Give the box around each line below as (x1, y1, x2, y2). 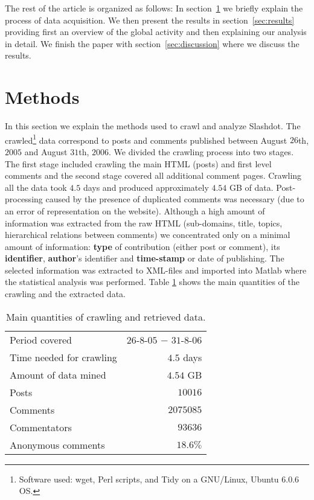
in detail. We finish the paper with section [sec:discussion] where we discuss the (5, 37, 300, 50)
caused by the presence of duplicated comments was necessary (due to (45, 193, 304, 205)
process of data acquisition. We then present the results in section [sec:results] (5, 13, 295, 26)
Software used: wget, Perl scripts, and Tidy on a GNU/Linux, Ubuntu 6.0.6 (19, 472, 300, 485)
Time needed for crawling (10, 350, 117, 364)
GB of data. (229, 181, 274, 193)
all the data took (5, 181, 67, 193)
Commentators (10, 420, 72, 434)
